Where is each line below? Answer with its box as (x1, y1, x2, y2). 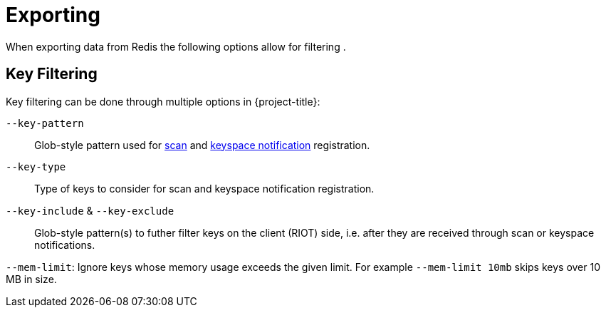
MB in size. (6, 272, 57, 285)
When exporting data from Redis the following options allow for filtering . (6, 40, 346, 53)
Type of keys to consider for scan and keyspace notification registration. (34, 182, 375, 195)
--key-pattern (6, 117, 84, 129)
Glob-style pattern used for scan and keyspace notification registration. (34, 138, 370, 151)
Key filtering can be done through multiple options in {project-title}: (6, 95, 320, 108)
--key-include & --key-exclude (6, 204, 174, 217)
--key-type (6, 160, 66, 173)
